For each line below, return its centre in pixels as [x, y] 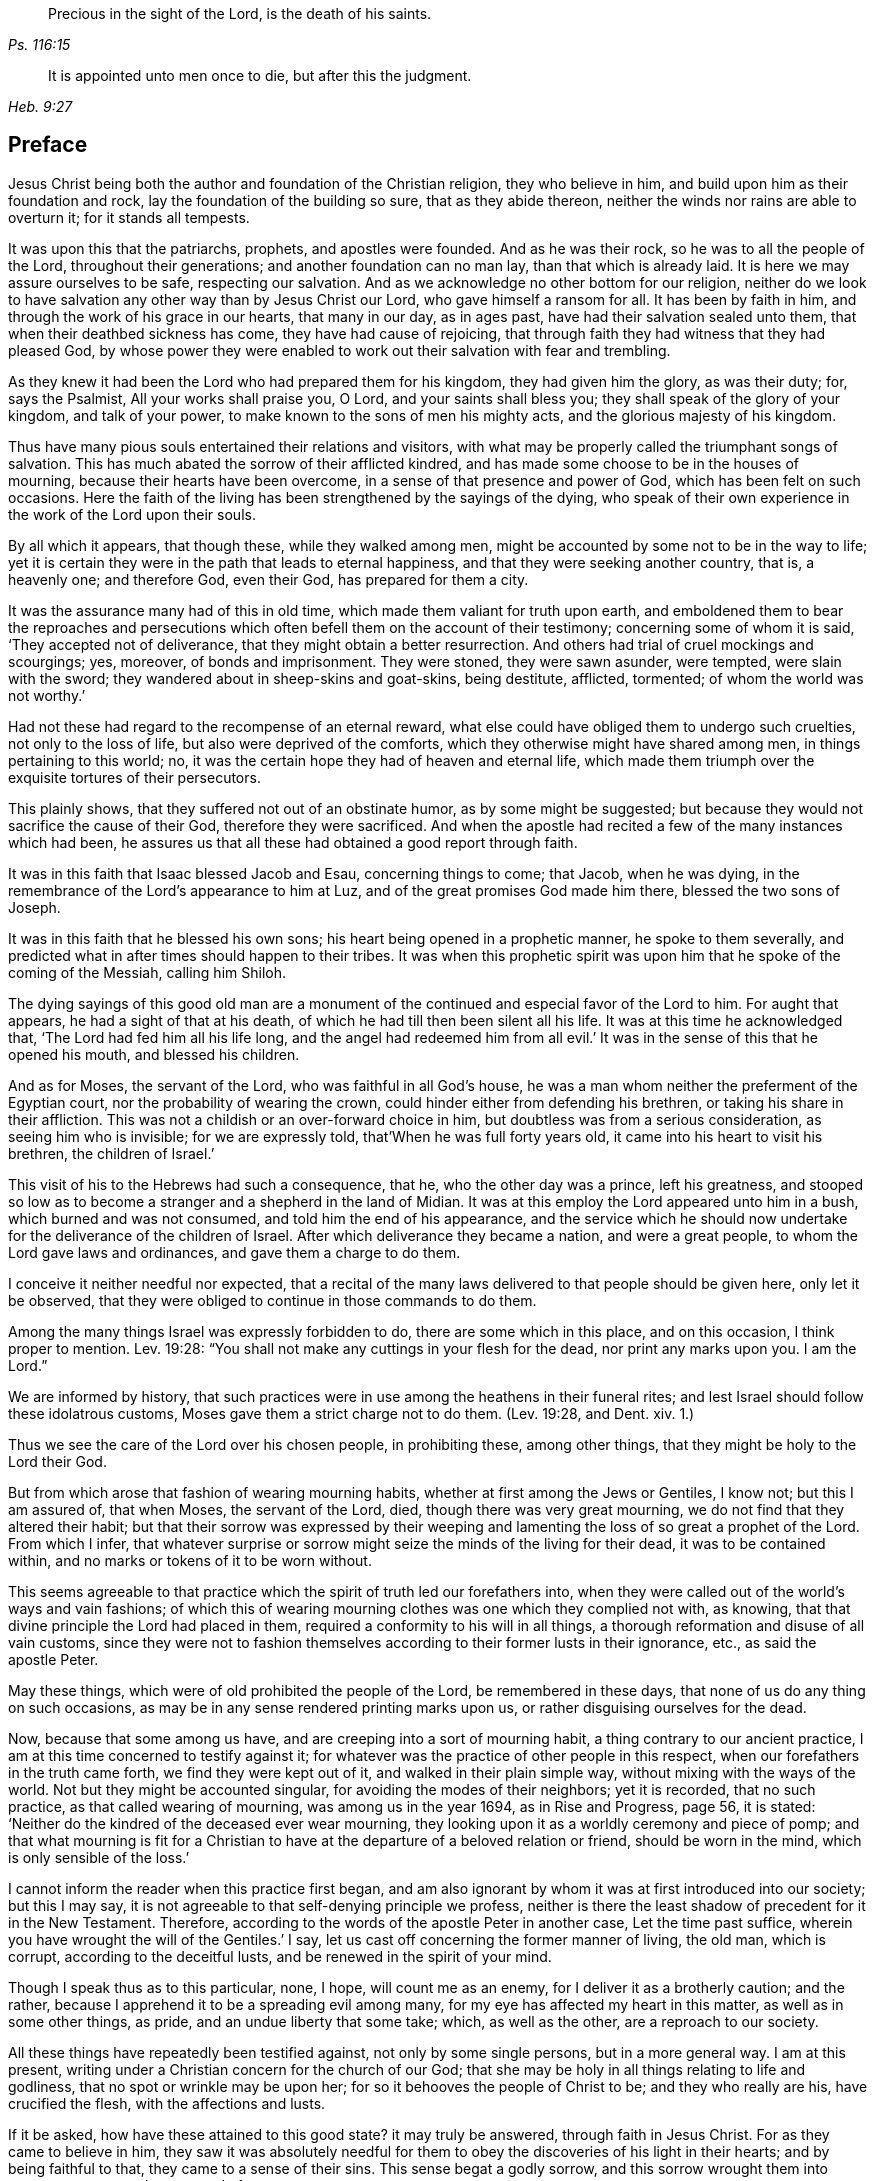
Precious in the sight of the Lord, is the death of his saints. [240, 13]
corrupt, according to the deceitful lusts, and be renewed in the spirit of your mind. [280, 1956]
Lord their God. [57, 1461]
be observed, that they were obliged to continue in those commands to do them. [272, 1300]
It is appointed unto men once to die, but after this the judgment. [260, 75]
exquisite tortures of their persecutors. [134, 777]
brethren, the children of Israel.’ [111, 1153]
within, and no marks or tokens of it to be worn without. [190, 1560]
